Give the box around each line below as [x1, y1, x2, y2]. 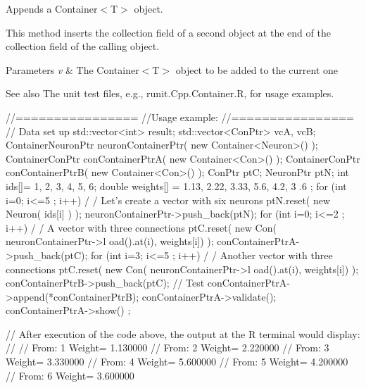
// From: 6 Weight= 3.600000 [6, 368, 134, 382]
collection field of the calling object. [6, 39, 160, 54]
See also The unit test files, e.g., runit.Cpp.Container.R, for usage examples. [6, 86, 334, 101]
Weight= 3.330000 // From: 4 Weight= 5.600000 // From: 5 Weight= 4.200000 [6, 354, 348, 369]
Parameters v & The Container [6, 62, 139, 77]
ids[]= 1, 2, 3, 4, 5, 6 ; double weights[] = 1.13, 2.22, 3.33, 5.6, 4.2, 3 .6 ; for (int [6, 178, 347, 193]
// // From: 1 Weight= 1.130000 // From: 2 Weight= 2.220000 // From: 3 [6, 340, 329, 355]
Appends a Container [6, 1, 98, 15]
